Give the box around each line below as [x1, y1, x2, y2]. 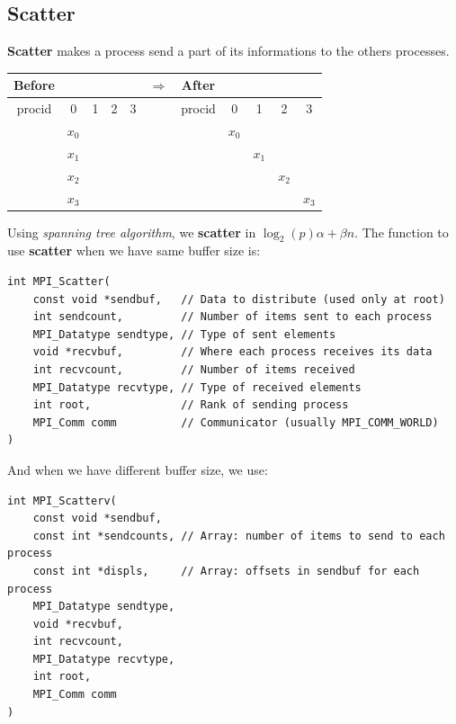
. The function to [354, 222, 449, 241]
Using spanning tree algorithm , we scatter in [7, 222, 256, 241]
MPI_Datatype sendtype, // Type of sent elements [32, 327, 336, 341]
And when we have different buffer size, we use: [7, 460, 268, 478]
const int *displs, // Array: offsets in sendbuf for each [32, 564, 420, 577]
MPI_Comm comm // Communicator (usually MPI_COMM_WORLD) [32, 416, 439, 429]
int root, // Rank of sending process [32, 398, 349, 412]
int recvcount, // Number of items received [32, 362, 355, 376]
